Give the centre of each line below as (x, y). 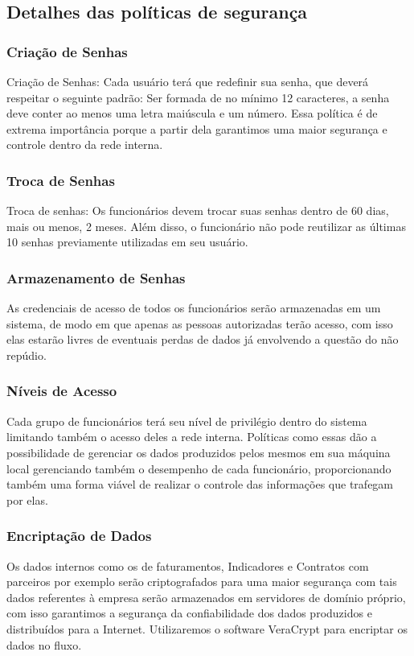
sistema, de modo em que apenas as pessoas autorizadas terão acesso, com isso (200, 323)
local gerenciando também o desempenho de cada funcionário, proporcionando (199, 468)
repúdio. (27, 355)
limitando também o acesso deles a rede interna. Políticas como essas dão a (192, 437)
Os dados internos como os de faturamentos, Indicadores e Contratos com (188, 565)
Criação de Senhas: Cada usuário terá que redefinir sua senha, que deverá (188, 81)
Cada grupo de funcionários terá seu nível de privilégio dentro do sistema (187, 421)
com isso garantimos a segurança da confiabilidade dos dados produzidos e (189, 613)
